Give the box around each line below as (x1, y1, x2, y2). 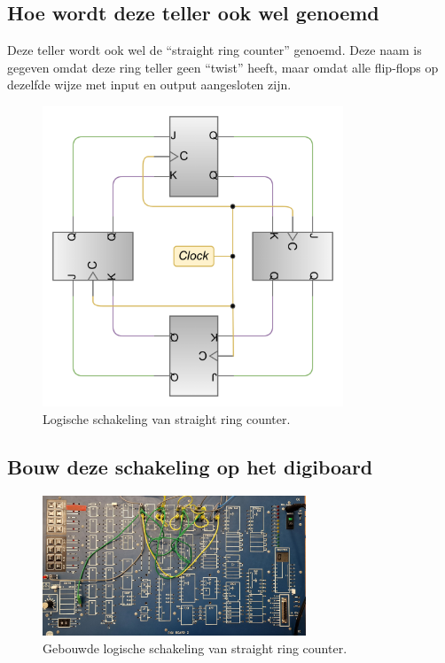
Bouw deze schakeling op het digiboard (7, 452, 373, 480)
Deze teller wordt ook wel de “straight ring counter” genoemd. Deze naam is (7, 41, 422, 59)
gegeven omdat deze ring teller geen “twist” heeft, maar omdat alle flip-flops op (7, 58, 439, 76)
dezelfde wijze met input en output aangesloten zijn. (7, 75, 292, 94)
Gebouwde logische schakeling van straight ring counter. (43, 638, 347, 657)
